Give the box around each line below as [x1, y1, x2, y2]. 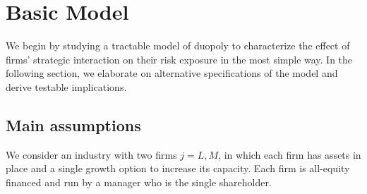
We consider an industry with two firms [6, 147, 177, 162]
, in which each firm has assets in [218, 147, 361, 162]
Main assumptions [6, 114, 141, 135]
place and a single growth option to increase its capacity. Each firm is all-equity [6, 161, 350, 176]
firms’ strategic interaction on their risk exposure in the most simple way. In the [6, 51, 353, 66]
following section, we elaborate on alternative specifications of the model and [6, 66, 338, 80]
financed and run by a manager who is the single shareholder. [6, 174, 272, 189]
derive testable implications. [6, 79, 127, 94]
